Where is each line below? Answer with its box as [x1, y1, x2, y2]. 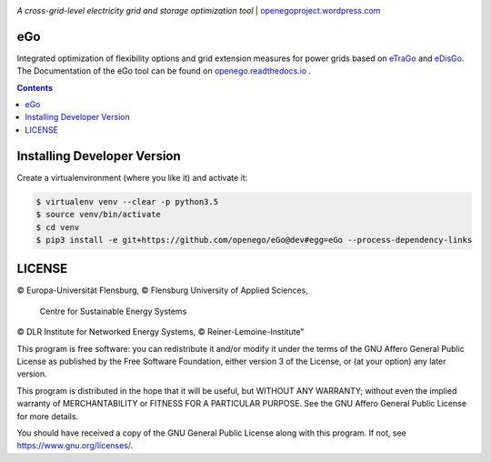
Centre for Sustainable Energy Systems [39, 306, 187, 316]
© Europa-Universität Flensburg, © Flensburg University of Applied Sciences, [16, 285, 309, 296]
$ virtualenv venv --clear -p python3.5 [35, 196, 218, 206]
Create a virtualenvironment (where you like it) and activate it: [16, 172, 248, 183]
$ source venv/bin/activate [35, 209, 161, 220]
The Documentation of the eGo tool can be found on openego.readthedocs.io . [16, 65, 312, 76]
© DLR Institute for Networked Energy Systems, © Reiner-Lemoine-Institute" [16, 326, 305, 337]
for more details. [16, 410, 79, 422]
